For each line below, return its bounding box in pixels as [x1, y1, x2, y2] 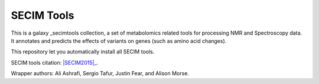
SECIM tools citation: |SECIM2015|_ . [11, 59, 99, 66]
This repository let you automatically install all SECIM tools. [11, 48, 155, 55]
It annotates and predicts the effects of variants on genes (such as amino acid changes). [11, 37, 227, 44]
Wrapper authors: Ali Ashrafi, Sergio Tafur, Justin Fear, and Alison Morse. [11, 70, 189, 77]
